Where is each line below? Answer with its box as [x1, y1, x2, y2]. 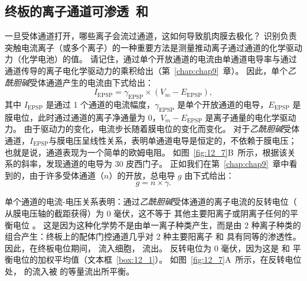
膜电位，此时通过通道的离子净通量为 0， [5, 111, 161, 123]
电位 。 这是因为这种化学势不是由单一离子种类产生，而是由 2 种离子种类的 [12, 218, 301, 231]
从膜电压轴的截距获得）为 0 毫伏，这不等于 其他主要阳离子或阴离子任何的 [5, 206, 290, 219]
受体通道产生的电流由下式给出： [30, 76, 153, 88]
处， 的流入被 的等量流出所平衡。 [5, 264, 135, 277]
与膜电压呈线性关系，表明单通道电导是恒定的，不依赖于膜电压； [48, 134, 297, 146]
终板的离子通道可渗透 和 [5, 2, 149, 20]
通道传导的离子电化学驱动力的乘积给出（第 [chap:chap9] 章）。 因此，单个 [5, 64, 288, 76]
